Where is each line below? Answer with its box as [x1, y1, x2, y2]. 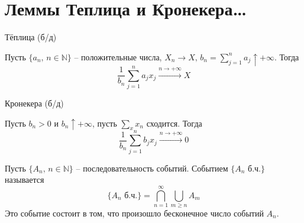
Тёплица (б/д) [5, 31, 57, 43]
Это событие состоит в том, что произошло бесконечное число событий [5, 206, 264, 219]
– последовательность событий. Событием [76, 161, 228, 174]
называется [5, 173, 44, 186]
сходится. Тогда [146, 117, 202, 129]
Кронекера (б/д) [5, 97, 64, 109]
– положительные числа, [74, 50, 162, 63]
